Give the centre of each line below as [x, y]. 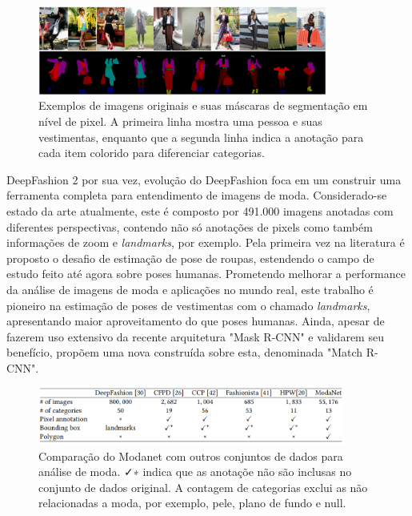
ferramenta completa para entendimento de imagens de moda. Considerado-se [197, 195]
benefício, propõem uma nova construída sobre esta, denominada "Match [185, 352]
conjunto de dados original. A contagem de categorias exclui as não [203, 487]
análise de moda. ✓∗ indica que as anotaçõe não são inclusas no [195, 472]
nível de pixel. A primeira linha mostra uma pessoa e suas [180, 121]
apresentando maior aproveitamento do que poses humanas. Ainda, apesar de [196, 321]
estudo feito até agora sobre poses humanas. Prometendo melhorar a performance [206, 274]
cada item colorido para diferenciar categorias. [152, 153]
